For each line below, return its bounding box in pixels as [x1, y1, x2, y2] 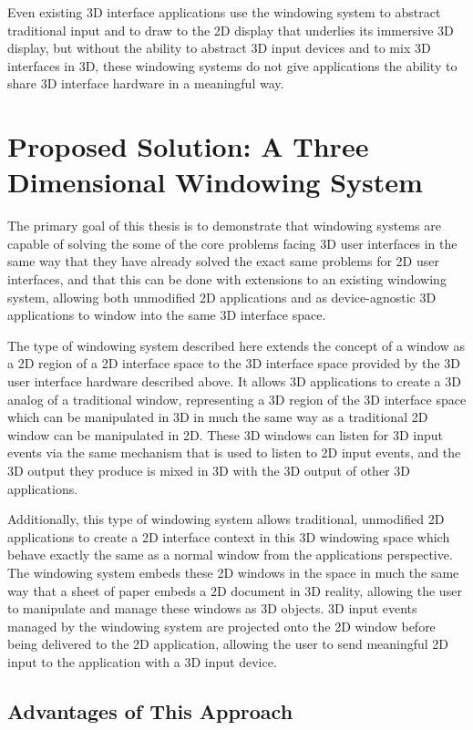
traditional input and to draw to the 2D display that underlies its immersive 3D [7, 20, 454, 39]
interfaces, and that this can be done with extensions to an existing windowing [7, 270, 447, 289]
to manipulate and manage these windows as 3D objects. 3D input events [7, 599, 417, 618]
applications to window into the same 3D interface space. [7, 305, 326, 324]
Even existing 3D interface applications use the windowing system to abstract [7, 3, 441, 21]
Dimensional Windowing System [7, 163, 423, 200]
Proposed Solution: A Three [7, 128, 369, 165]
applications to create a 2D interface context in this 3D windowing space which [7, 527, 450, 546]
